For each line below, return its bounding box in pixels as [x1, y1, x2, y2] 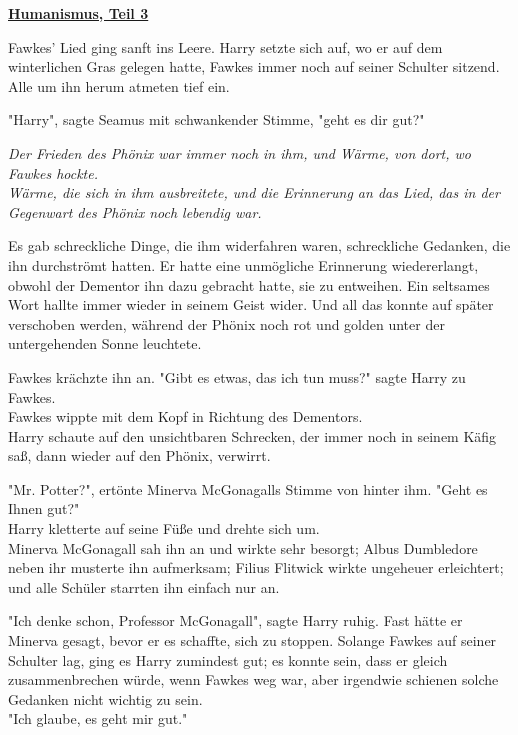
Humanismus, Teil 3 [8, 3, 149, 23]
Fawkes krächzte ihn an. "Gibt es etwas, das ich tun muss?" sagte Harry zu [8, 366, 466, 387]
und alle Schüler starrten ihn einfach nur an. [8, 576, 280, 597]
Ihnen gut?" [8, 498, 80, 519]
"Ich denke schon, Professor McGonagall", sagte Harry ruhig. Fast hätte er [8, 610, 463, 631]
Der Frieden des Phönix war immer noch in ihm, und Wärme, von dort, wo [8, 142, 471, 163]
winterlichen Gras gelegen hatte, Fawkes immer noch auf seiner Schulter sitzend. [8, 56, 500, 77]
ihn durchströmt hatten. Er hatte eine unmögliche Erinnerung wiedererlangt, [8, 254, 479, 275]
